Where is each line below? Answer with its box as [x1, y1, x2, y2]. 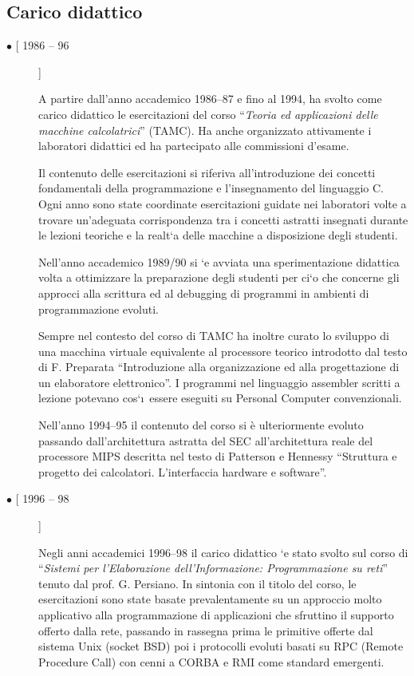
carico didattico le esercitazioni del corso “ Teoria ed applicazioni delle [38, 105, 378, 122]
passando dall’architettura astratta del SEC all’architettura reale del [38, 432, 373, 449]
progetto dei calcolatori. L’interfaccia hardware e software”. [38, 463, 327, 480]
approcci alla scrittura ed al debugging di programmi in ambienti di [38, 284, 369, 301]
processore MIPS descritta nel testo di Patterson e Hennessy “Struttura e [38, 448, 397, 465]
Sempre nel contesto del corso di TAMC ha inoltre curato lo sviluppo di [38, 327, 389, 344]
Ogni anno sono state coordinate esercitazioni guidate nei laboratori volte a [38, 195, 407, 211]
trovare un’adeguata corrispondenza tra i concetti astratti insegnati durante [38, 211, 408, 227]
